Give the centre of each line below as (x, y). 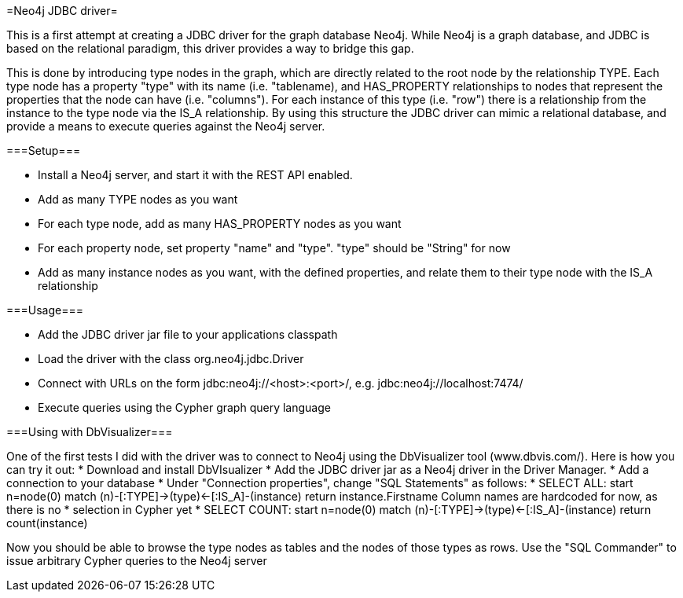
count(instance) (47, 523)
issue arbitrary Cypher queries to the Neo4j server (137, 561)
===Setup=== (44, 150)
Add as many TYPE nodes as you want (138, 199)
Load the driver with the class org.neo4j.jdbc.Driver (171, 359)
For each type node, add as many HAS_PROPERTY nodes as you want (220, 224)
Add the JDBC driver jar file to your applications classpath (188, 334)
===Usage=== (45, 310)
